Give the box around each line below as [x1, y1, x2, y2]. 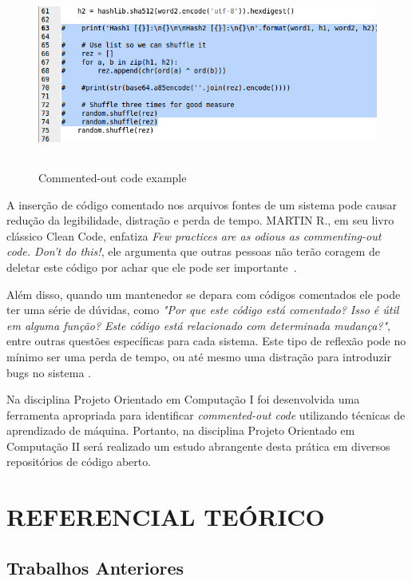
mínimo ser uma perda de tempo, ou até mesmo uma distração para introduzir [6, 348, 391, 364]
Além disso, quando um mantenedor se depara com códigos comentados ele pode [6, 285, 401, 302]
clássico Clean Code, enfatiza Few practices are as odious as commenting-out [6, 227, 382, 244]
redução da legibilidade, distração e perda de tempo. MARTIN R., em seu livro [6, 212, 394, 229]
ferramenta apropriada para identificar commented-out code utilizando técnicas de [6, 406, 406, 423]
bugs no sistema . [6, 364, 92, 380]
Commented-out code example [38, 169, 187, 185]
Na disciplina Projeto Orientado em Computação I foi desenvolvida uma [6, 391, 360, 408]
